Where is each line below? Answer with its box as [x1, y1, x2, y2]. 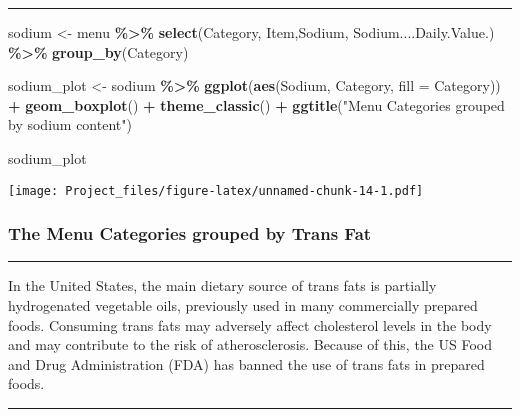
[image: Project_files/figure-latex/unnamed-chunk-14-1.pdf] [8, 183, 424, 198]
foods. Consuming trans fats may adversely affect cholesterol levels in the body [8, 314, 492, 335]
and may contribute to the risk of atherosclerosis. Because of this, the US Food [8, 334, 492, 355]
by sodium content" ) [8, 114, 132, 135]
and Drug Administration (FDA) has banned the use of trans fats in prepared [8, 353, 485, 374]
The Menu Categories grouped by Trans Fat [8, 221, 372, 246]
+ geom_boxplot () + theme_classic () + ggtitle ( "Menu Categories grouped [8, 94, 505, 115]
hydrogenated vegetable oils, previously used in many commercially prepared [8, 295, 478, 316]
